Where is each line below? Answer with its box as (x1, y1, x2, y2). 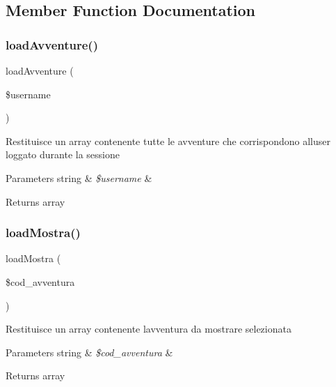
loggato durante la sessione (6, 147, 120, 162)
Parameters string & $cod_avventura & (6, 344, 173, 359)
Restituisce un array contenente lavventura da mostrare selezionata (6, 321, 291, 336)
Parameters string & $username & (6, 170, 152, 185)
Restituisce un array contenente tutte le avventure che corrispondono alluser (6, 133, 330, 148)
